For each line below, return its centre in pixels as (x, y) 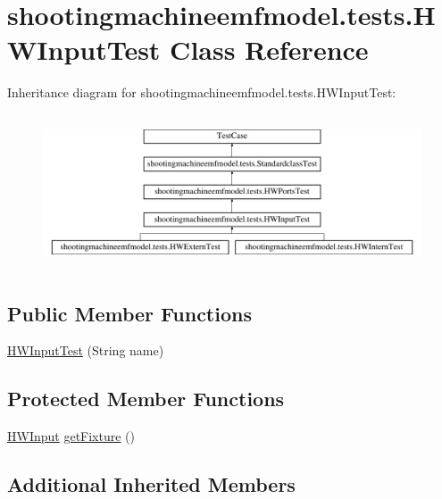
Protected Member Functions (146, 399)
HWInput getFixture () (71, 436)
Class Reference (269, 50)
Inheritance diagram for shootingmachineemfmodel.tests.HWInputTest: (202, 92)
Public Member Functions (129, 313)
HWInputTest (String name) (86, 350)
